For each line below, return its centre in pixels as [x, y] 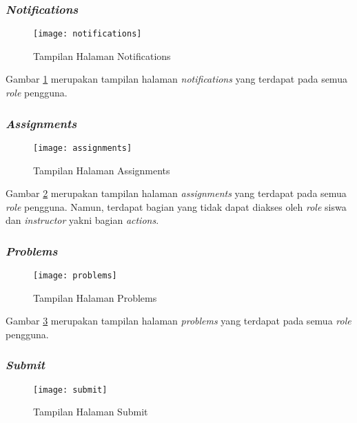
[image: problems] [75, 276]
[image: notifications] [88, 34]
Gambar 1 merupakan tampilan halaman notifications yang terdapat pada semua [176, 79]
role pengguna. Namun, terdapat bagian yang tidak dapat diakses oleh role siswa [176, 206]
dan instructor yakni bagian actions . [82, 220]
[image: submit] [70, 390]
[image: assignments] [83, 148]
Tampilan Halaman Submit [91, 412]
